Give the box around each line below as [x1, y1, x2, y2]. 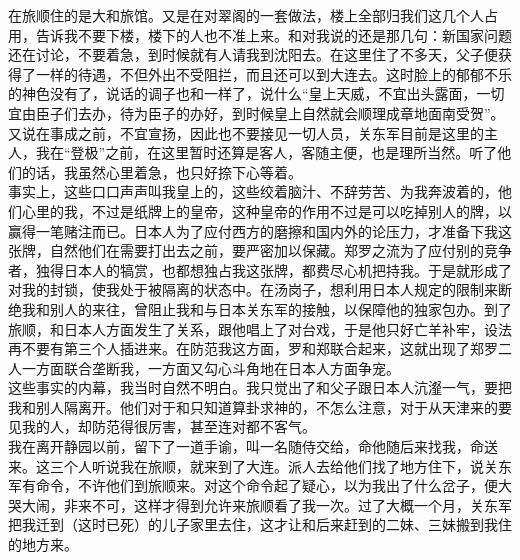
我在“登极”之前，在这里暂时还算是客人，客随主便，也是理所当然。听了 [35, 142, 498, 163]
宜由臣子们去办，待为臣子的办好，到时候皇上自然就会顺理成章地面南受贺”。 [8, 102, 505, 123]
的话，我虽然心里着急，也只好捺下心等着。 [21, 161, 302, 182]
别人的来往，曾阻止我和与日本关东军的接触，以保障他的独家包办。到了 [49, 298, 512, 319]
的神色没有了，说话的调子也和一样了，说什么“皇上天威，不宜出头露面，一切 [8, 83, 505, 104]
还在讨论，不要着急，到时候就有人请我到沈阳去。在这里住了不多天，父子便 [8, 44, 498, 65]
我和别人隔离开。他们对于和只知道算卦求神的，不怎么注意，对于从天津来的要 [8, 396, 512, 417]
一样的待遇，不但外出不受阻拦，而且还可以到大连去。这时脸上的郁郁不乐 [35, 63, 512, 84]
